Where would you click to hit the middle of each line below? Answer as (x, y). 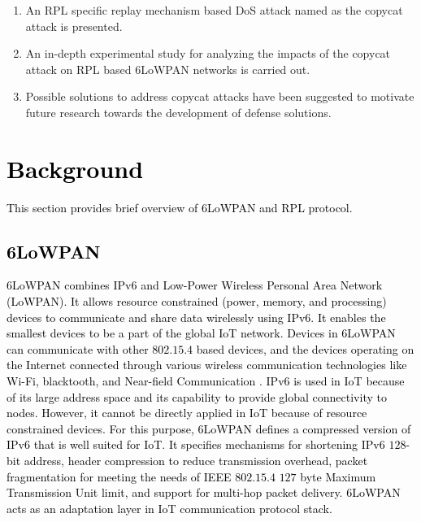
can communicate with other (78, 348)
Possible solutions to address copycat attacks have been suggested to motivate (220, 96)
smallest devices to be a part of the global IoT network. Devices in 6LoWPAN (201, 333)
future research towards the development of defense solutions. (178, 112)
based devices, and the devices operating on (305, 348)
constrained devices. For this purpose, (100, 428)
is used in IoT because (349, 381)
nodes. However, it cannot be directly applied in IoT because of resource (187, 413)
